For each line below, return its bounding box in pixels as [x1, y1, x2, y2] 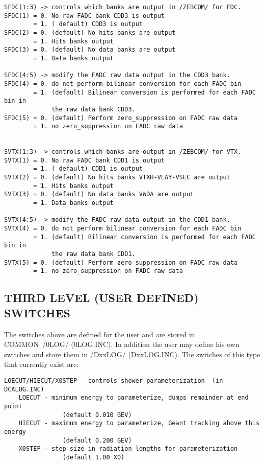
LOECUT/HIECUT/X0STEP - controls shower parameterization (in [4, 377, 223, 384]
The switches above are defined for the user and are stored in [4, 329, 195, 339]
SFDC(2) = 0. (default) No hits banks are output [4, 29, 176, 36]
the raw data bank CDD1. [51, 250, 136, 258]
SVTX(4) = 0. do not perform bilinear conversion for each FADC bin [4, 225, 242, 233]
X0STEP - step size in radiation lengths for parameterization [18, 445, 238, 453]
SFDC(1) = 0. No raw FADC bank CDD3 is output [4, 12, 165, 19]
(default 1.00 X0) [62, 453, 125, 461]
